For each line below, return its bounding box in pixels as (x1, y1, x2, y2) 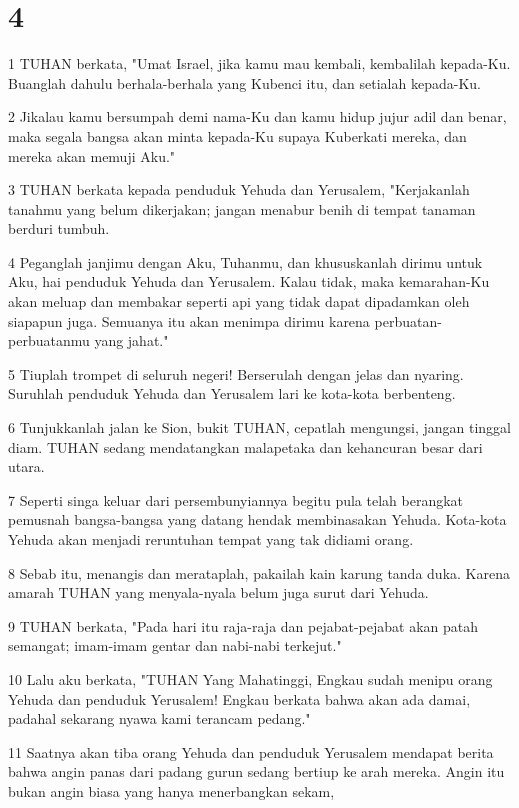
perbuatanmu (8, 330, 90, 351)
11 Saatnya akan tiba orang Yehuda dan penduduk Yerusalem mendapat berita (8, 741, 494, 762)
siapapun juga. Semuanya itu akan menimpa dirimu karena (8, 310, 370, 331)
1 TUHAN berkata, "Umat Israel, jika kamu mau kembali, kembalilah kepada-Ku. (8, 53, 511, 74)
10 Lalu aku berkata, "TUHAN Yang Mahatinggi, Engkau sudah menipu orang (8, 668, 493, 689)
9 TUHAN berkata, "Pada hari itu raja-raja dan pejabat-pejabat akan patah (8, 615, 479, 636)
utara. (8, 456, 45, 477)
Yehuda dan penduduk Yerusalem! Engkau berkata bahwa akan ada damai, (8, 688, 471, 709)
